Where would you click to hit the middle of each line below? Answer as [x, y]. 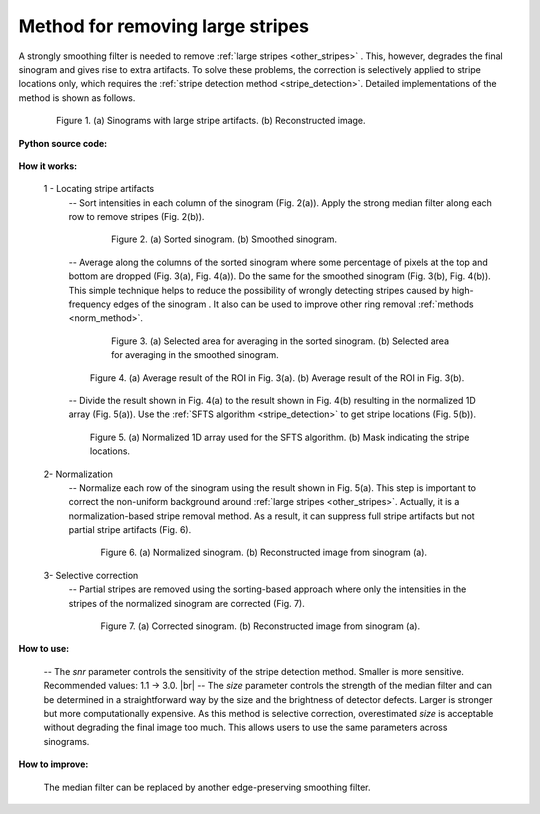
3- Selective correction [91, 575]
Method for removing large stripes [164, 26]
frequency [90, 304]
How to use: [44, 649]
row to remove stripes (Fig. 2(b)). [136, 217]
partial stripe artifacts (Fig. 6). [130, 530]
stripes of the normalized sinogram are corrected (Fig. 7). [186, 603]
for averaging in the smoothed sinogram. [195, 355]
